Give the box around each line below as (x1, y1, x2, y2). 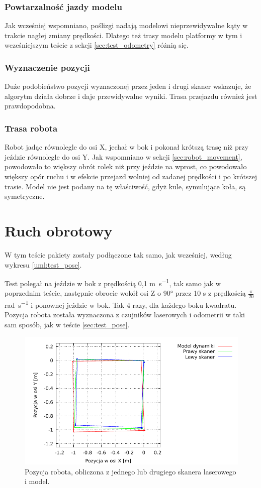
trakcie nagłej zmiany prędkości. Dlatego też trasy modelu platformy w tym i (5, 30, 242, 40)
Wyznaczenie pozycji (5, 61, 90, 73)
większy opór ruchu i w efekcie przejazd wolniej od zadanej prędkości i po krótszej (5, 171, 257, 181)
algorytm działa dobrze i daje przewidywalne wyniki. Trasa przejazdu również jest (5, 90, 257, 101)
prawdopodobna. (5, 100, 56, 111)
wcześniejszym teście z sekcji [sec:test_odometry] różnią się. (5, 40, 189, 50)
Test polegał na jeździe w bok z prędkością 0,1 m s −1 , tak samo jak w (5, 277, 221, 288)
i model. (25, 476, 50, 486)
